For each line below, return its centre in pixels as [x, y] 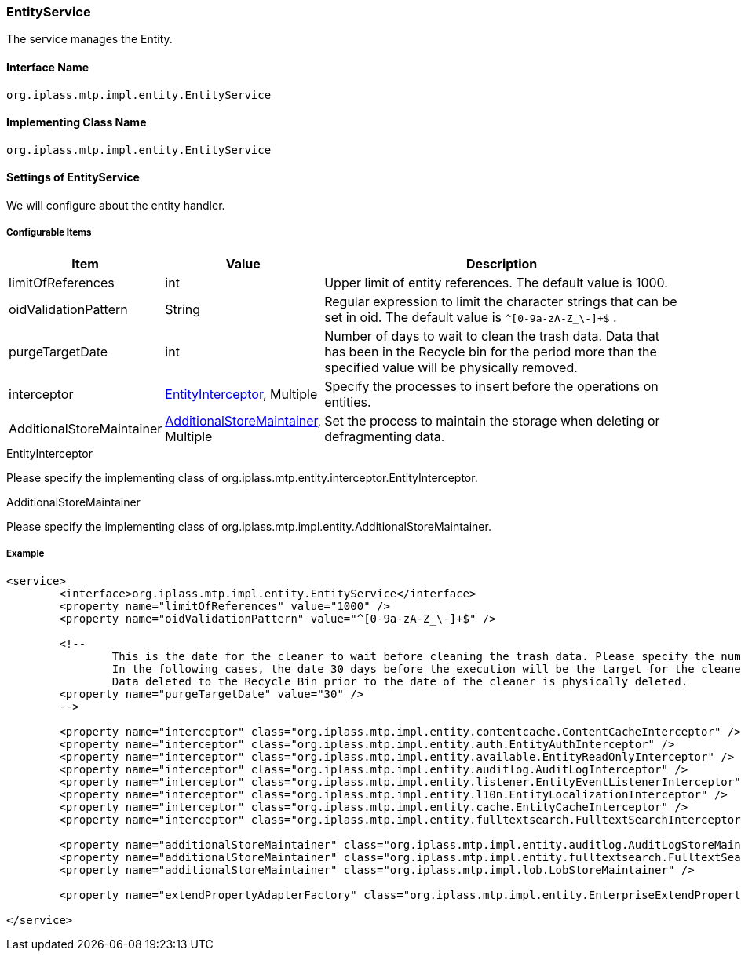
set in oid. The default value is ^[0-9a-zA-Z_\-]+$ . [471, 317]
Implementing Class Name [77, 122]
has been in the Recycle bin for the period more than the [491, 351]
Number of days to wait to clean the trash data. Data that [492, 336]
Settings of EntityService [73, 177]
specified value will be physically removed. [451, 367]
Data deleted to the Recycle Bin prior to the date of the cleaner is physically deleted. [400, 681]
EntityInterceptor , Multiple [241, 394]
